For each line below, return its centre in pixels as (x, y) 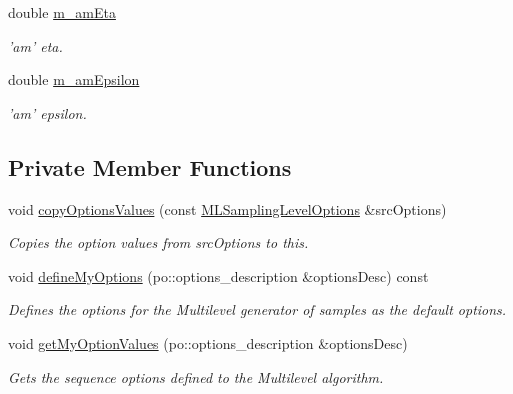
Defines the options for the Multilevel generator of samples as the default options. (257, 309)
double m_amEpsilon (74, 79)
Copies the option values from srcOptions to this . (158, 242)
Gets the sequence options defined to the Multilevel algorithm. (196, 376)
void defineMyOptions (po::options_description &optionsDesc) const (218, 275)
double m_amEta (62, 12)
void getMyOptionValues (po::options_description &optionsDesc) (208, 342)
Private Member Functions (150, 166)
